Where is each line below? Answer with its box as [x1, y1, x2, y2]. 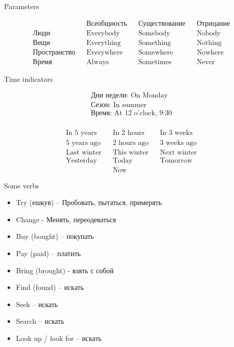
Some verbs [4, 180, 39, 190]
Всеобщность [86, 20, 127, 27]
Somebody [138, 29, 170, 37]
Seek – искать [16, 299, 58, 309]
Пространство [33, 48, 75, 56]
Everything [86, 39, 121, 46]
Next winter [160, 148, 197, 156]
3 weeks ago [160, 139, 197, 146]
